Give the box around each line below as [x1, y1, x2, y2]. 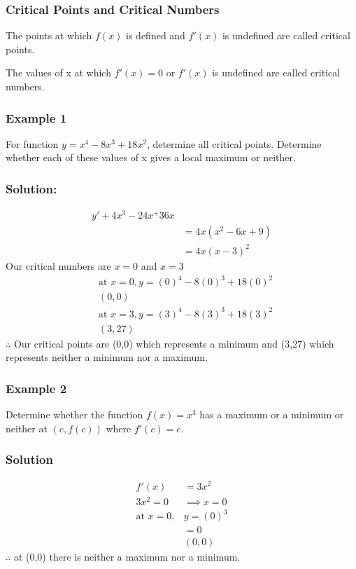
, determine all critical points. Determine [146, 136, 322, 151]
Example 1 [6, 109, 67, 126]
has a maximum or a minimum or [199, 407, 344, 422]
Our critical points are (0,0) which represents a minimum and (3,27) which [13, 336, 334, 350]
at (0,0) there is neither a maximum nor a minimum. [13, 549, 241, 564]
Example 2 [6, 379, 67, 397]
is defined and [126, 28, 185, 43]
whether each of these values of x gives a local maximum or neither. [6, 150, 296, 165]
